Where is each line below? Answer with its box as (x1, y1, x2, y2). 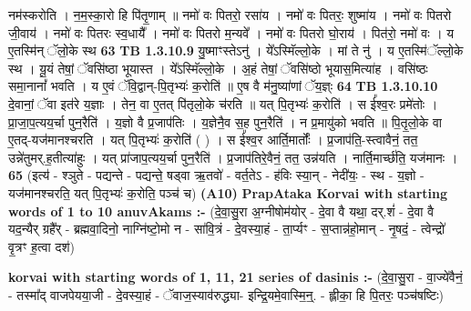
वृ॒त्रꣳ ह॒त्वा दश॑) (8, 236, 75, 256)
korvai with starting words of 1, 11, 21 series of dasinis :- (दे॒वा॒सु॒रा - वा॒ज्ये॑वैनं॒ (8, 267, 463, 286)
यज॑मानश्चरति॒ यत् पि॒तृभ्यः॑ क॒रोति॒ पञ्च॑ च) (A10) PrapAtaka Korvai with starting (8, 183, 447, 202)
